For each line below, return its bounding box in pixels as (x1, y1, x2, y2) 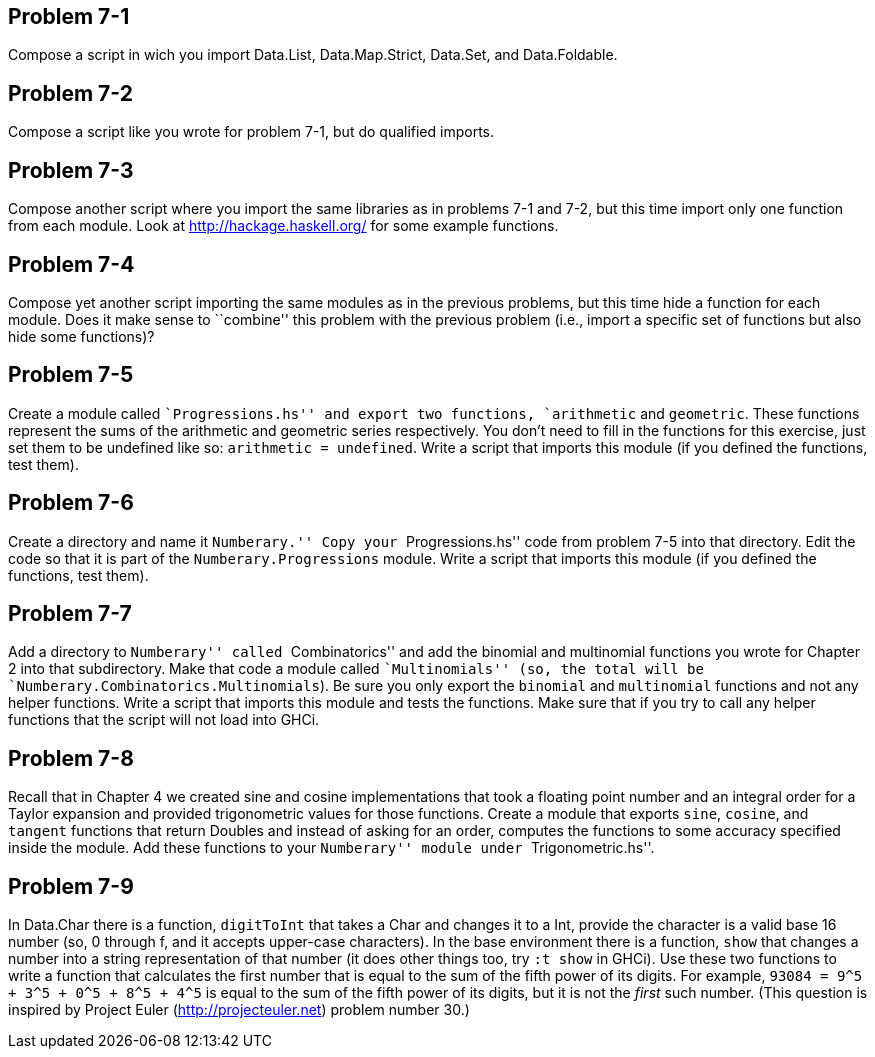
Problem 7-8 (8, 745, 134, 771)
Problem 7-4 (8, 251, 135, 277)
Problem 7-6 (8, 490, 134, 516)
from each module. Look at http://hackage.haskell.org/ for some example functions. (8, 217, 559, 235)
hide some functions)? (8, 327, 155, 345)
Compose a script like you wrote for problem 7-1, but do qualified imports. (8, 123, 495, 141)
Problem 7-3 (8, 157, 134, 183)
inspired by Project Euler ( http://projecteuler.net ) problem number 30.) (8, 1001, 470, 1019)
